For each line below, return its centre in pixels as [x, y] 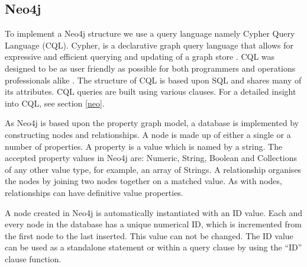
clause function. [33, 258]
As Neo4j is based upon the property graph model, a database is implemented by [152, 123]
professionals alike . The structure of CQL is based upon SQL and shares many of [153, 80]
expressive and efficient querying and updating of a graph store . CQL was [140, 57]
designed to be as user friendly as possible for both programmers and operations [150, 68]
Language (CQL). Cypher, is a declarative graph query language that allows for [149, 45]
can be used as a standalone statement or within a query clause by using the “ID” [153, 247]
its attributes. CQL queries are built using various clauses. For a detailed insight [151, 91]
